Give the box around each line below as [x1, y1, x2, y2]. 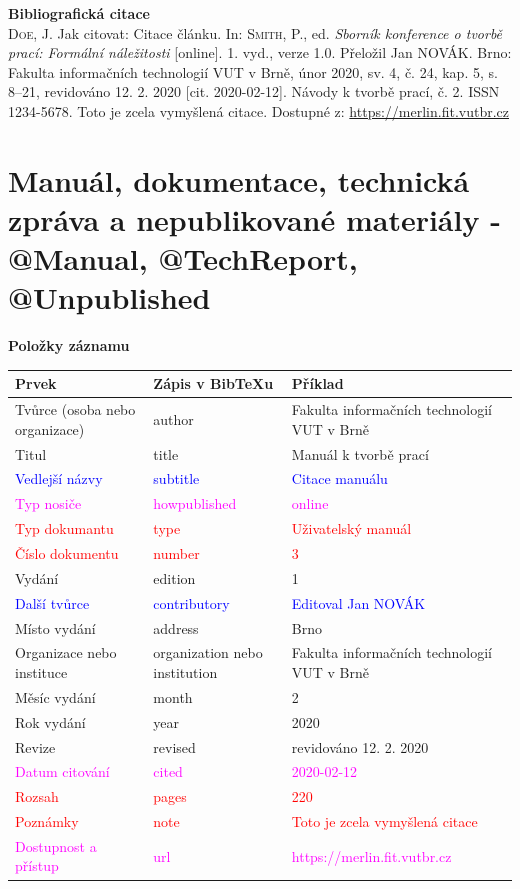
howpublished [153, 493, 237, 514]
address [153, 617, 199, 638]
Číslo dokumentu [15, 543, 119, 563]
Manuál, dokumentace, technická [8, 159, 470, 200]
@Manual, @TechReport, [8, 238, 358, 279]
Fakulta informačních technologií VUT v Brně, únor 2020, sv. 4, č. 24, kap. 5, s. [8, 61, 498, 82]
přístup [15, 855, 59, 876]
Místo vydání [15, 617, 96, 638]
